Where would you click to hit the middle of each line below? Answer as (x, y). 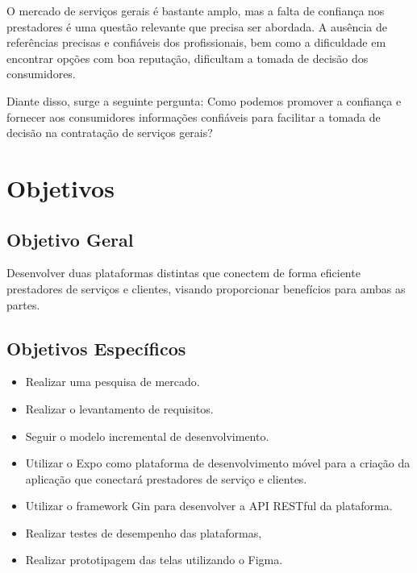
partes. (23, 304)
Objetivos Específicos (96, 348)
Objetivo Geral (70, 239)
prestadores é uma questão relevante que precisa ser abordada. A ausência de (197, 26)
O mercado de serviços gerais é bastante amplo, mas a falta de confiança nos (196, 10)
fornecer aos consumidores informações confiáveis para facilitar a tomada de (194, 116)
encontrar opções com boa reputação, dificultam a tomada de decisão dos (188, 58)
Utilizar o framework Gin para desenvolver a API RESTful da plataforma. (209, 506)
